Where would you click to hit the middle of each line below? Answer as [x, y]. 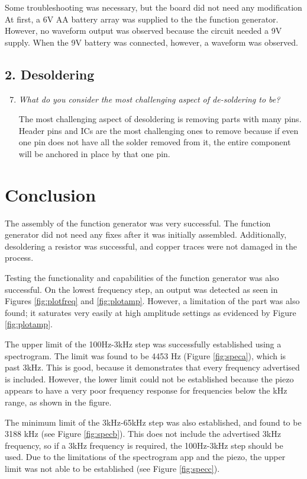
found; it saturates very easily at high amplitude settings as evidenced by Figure [151, 312]
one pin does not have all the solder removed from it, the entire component [155, 142]
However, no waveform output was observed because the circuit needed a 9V [143, 31]
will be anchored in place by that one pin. [94, 153]
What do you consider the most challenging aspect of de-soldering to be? [149, 99]
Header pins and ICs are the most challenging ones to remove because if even [159, 130]
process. [19, 258]
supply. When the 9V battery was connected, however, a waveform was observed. [151, 42]
